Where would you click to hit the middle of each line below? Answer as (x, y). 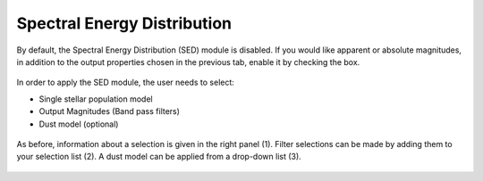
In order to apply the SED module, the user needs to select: (125, 82)
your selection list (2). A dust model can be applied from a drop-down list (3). (159, 157)
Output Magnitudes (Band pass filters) (110, 111)
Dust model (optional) (79, 124)
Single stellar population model (96, 99)
